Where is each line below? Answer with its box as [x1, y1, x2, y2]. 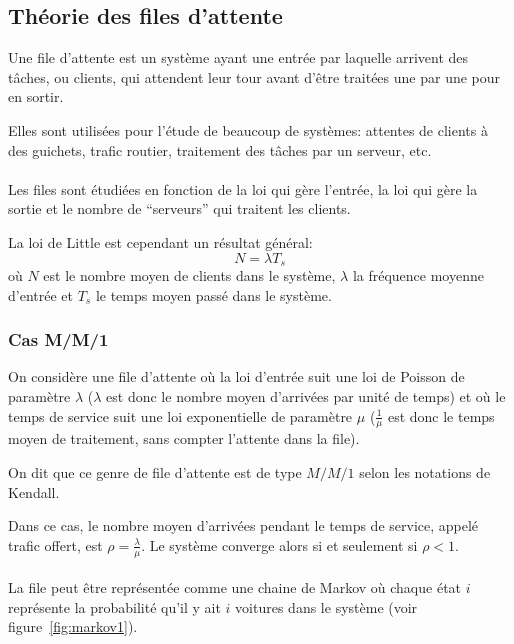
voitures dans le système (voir [235, 596, 418, 617]
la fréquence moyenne [352, 265, 484, 285]
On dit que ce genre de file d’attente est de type [8, 462, 302, 483]
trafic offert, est [8, 534, 103, 555]
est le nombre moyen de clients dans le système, [43, 265, 336, 285]
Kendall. [8, 481, 60, 502]
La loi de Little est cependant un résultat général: [8, 231, 313, 252]
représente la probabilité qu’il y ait [8, 596, 221, 617]
